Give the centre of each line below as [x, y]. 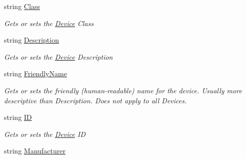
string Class [22, 6]
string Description [32, 40]
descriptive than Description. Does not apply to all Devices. [95, 100]
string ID [18, 117]
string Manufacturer [35, 151]
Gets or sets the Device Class [49, 23]
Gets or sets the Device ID [45, 134]
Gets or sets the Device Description [58, 56]
